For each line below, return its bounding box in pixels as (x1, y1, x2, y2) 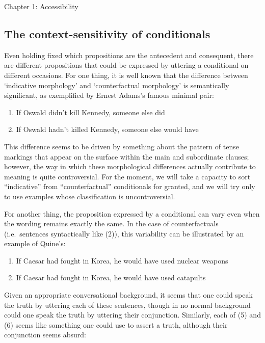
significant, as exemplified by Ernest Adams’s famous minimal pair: (4, 90, 214, 100)
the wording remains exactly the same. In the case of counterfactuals (4, 218, 219, 229)
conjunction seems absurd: (4, 329, 86, 340)
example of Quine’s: (4, 238, 66, 249)
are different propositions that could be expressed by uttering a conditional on (4, 60, 249, 70)
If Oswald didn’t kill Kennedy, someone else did (16, 107, 165, 117)
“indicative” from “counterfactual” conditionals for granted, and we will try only (4, 181, 255, 192)
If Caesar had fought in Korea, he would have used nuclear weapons (16, 255, 228, 266)
